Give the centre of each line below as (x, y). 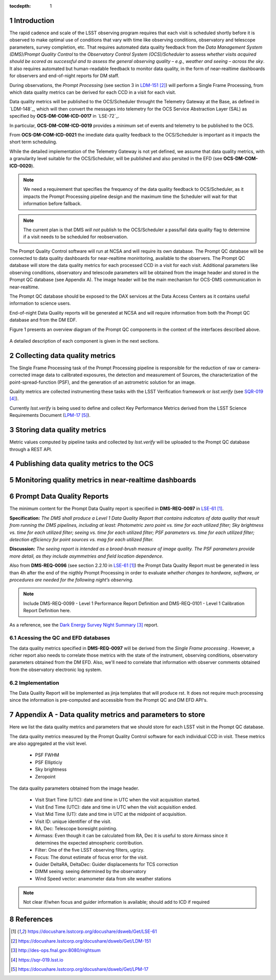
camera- (251, 368)
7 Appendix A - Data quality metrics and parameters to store (107, 715)
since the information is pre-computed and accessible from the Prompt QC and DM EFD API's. (109, 700)
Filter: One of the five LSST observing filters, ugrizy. (90, 850)
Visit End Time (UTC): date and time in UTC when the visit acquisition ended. (116, 807)
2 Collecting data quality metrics (63, 355)
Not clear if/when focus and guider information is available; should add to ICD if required (116, 902)
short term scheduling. (33, 142)
